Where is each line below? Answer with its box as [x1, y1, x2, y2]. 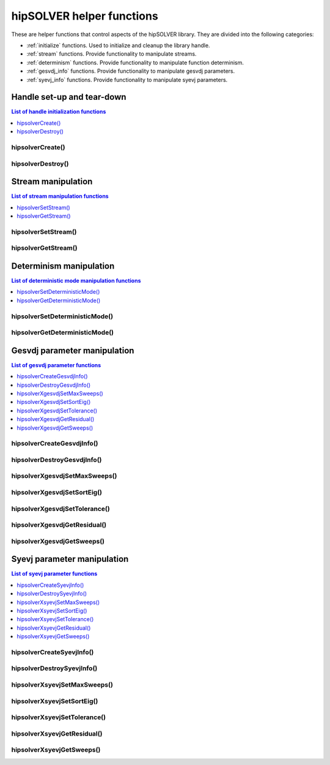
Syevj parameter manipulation [11, 554, 129, 564]
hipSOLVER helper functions [11, 9, 158, 23]
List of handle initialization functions [11, 108, 106, 116]
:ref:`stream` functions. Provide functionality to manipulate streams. [26, 50, 197, 58]
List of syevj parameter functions [11, 570, 98, 578]
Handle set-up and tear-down [11, 92, 127, 102]
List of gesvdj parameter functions [11, 361, 101, 368]
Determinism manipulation [11, 261, 115, 271]
